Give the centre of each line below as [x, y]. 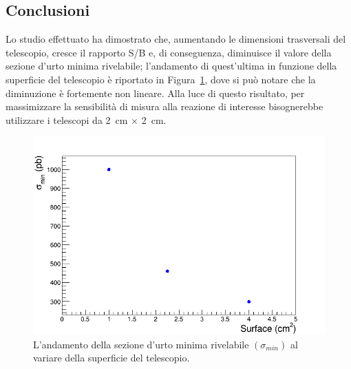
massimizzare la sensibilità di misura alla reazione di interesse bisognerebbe [164, 106]
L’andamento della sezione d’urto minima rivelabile [141, 344]
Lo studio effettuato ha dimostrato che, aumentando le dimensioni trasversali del [176, 39]
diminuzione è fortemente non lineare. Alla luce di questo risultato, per [155, 93]
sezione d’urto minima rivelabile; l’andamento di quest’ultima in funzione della [171, 66]
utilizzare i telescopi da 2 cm [67, 119]
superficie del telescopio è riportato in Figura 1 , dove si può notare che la [161, 79]
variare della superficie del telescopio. [111, 358]
